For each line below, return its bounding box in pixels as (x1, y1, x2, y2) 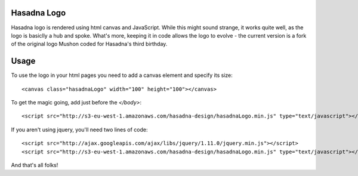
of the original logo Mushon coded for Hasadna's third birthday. (11, 41, 168, 48)
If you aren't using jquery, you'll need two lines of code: (11, 126, 148, 133)
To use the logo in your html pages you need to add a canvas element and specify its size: (11, 72, 233, 79)
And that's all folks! (11, 161, 58, 168)
